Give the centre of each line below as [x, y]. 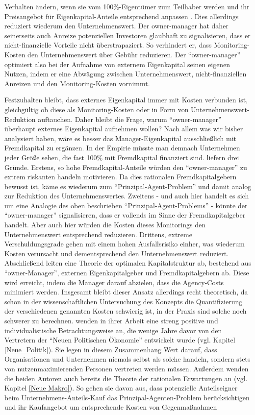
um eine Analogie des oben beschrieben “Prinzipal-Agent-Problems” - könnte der [126, 205]
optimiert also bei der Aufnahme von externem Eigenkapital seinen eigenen [117, 64]
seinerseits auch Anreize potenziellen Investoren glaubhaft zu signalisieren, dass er [127, 35]
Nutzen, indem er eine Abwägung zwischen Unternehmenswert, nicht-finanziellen [126, 74]
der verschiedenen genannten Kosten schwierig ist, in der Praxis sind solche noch [126, 311]
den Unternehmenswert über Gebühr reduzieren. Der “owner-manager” [134, 54]
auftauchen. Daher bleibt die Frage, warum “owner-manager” [130, 119]
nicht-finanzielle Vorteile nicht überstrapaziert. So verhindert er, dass [108, 45]
